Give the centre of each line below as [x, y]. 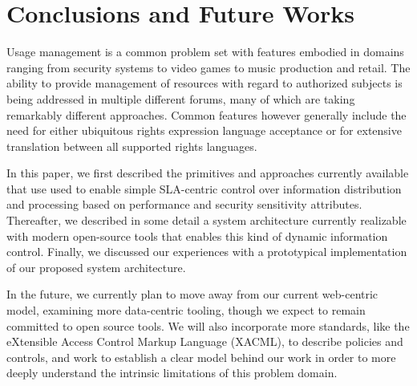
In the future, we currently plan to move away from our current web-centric [192, 294]
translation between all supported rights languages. [132, 146]
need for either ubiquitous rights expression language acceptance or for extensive [204, 130]
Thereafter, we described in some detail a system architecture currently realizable [206, 220]
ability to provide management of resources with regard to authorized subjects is [204, 83]
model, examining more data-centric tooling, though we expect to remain [186, 310]
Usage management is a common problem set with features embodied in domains [205, 52]
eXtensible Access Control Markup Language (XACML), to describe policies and [205, 341]
